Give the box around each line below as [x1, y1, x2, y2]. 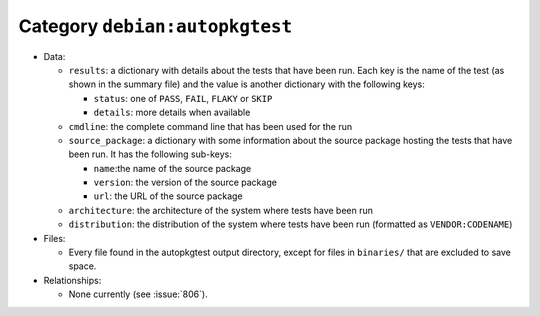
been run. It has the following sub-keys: [68, 148, 232, 160]
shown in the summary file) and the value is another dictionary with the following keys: [68, 78, 425, 90]
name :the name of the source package [93, 162, 252, 174]
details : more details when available [93, 106, 251, 119]
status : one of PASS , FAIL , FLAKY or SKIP [93, 92, 273, 104]
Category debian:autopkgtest [18, 15, 293, 37]
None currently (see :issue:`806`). [68, 288, 209, 300]
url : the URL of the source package [93, 190, 244, 202]
